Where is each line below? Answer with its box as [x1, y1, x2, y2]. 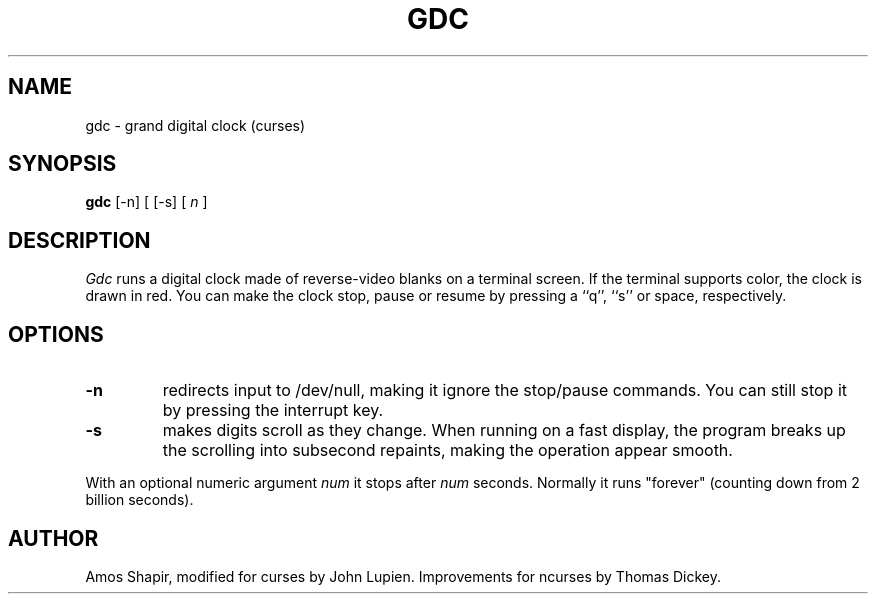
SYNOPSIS [8, 151, 117, 177]
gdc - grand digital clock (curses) [85, 116, 306, 134]
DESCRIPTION [8, 227, 151, 253]
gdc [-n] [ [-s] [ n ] [85, 193, 208, 211]
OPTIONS [8, 321, 104, 347]
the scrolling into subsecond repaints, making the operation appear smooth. [162, 440, 733, 461]
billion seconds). [85, 491, 194, 509]
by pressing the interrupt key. [162, 400, 384, 421]
